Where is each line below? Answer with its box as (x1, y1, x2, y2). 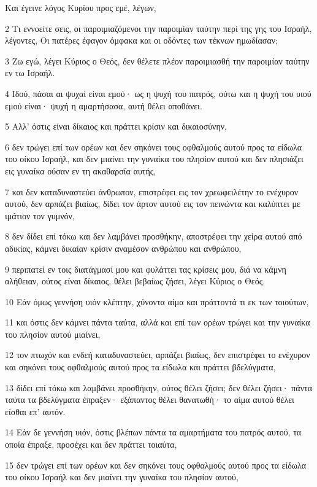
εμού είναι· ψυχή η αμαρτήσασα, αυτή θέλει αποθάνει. (5, 99, 202, 112)
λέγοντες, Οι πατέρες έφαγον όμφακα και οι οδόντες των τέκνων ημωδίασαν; (5, 34, 278, 47)
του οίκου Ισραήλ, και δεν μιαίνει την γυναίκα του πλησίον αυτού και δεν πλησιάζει (5, 152, 304, 165)
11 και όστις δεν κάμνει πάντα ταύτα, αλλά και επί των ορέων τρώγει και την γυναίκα (5, 316, 310, 329)
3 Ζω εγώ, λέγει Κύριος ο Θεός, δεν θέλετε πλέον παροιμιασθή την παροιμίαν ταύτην (5, 54, 310, 67)
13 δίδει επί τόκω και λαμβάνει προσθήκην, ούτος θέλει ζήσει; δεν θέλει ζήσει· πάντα (5, 381, 312, 394)
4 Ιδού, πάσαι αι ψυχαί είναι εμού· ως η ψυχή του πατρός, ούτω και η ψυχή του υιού (5, 87, 311, 99)
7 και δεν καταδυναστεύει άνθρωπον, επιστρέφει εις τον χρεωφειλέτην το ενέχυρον (5, 185, 299, 198)
